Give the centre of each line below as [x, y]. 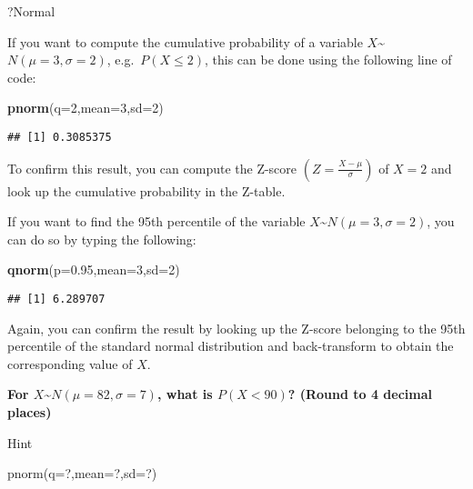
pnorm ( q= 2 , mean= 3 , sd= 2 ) [86, 108]
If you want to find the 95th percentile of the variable [156, 221]
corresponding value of [70, 363]
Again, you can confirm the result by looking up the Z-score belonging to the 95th [236, 328]
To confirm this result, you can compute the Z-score [152, 168]
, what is [185, 394]
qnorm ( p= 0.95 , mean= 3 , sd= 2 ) [94, 269]
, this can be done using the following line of [328, 60]
